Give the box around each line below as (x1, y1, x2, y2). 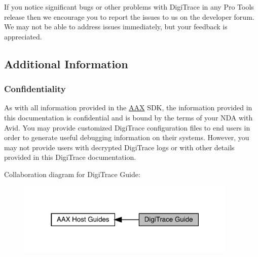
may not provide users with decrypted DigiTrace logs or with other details (4, 142, 235, 152)
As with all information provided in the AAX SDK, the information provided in (4, 102, 252, 113)
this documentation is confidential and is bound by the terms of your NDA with (4, 112, 253, 122)
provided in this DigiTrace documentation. (4, 152, 136, 162)
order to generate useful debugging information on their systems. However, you (4, 132, 249, 143)
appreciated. (4, 31, 42, 41)
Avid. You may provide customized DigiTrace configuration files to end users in (4, 122, 250, 133)
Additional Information (4, 56, 128, 71)
